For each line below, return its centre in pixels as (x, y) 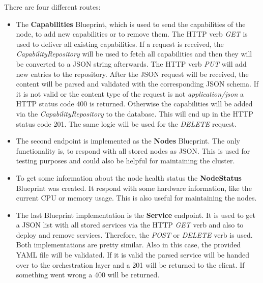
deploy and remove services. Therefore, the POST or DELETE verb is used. (134, 234)
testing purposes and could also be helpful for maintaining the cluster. (125, 161)
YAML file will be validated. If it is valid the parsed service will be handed (133, 255)
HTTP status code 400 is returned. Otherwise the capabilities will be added (134, 104)
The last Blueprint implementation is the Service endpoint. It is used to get (136, 215)
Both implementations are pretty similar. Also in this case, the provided (128, 245)
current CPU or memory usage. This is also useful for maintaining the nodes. (136, 198)
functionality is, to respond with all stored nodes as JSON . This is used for (133, 150)
